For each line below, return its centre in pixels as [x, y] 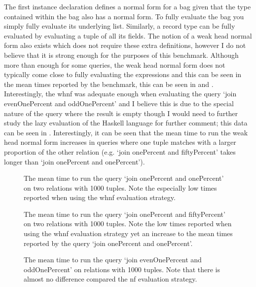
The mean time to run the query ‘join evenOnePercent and [113, 260]
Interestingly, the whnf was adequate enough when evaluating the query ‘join [120, 94]
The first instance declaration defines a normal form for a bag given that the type [128, 6]
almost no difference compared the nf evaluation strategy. [110, 279]
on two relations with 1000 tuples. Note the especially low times [120, 187]
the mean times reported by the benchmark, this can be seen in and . [109, 84]
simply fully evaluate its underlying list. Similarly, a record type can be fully [120, 26]
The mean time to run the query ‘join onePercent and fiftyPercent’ [125, 214]
